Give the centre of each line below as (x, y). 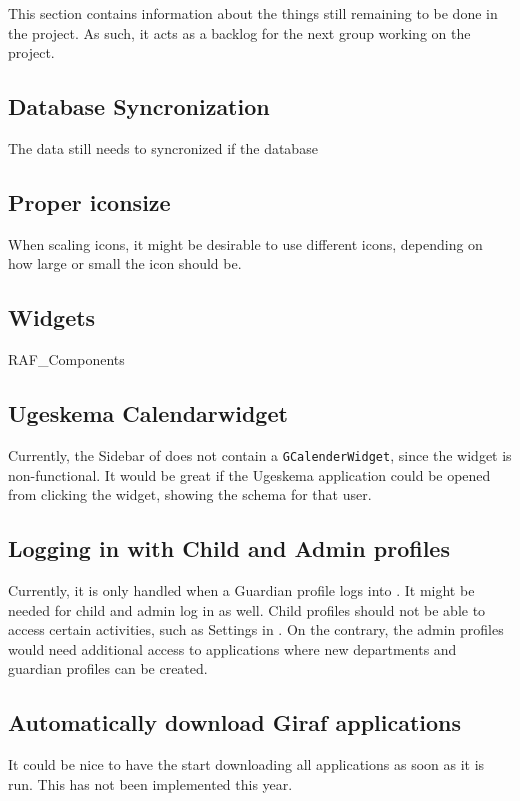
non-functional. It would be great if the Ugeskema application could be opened (249, 474)
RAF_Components (66, 359)
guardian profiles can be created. (108, 668)
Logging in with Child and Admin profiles (229, 548)
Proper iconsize (89, 201)
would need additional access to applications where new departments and (232, 648)
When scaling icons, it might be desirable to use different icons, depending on (245, 243)
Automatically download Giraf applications (235, 722)
